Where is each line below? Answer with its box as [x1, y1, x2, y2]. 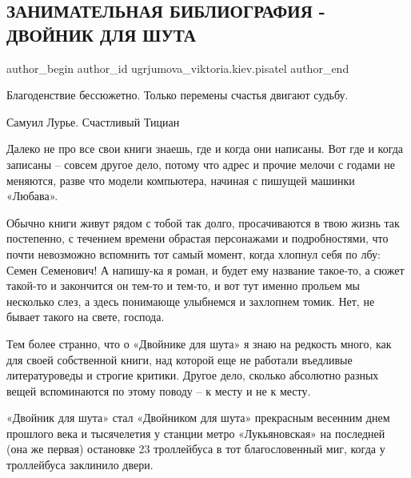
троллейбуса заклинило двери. [6, 456, 154, 473]
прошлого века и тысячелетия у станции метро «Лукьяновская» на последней [6, 424, 385, 441]
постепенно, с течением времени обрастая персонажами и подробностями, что [6, 230, 389, 247]
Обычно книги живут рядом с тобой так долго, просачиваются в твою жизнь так [6, 214, 400, 231]
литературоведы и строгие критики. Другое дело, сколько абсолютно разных [6, 367, 379, 384]
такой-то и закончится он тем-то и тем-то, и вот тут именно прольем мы [6, 277, 360, 294]
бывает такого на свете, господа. [6, 308, 165, 325]
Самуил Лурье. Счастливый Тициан [6, 113, 180, 130]
